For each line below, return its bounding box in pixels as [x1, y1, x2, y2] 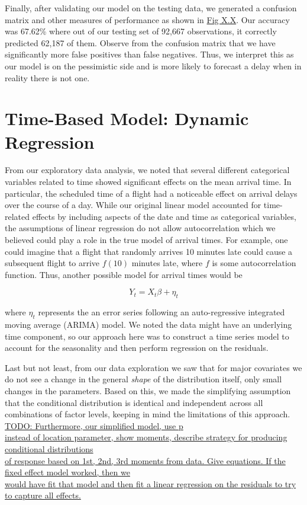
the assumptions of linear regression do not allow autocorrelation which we [5, 222, 276, 234]
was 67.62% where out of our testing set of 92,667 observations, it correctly [5, 25, 277, 37]
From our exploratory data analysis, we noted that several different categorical [5, 164, 290, 176]
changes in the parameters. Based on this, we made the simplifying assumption [5, 384, 291, 397]
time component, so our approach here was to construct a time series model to [5, 330, 289, 342]
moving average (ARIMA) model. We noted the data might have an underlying [5, 318, 292, 330]
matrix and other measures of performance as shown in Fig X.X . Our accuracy [5, 13, 290, 25]
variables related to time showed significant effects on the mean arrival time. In [5, 175, 292, 188]
